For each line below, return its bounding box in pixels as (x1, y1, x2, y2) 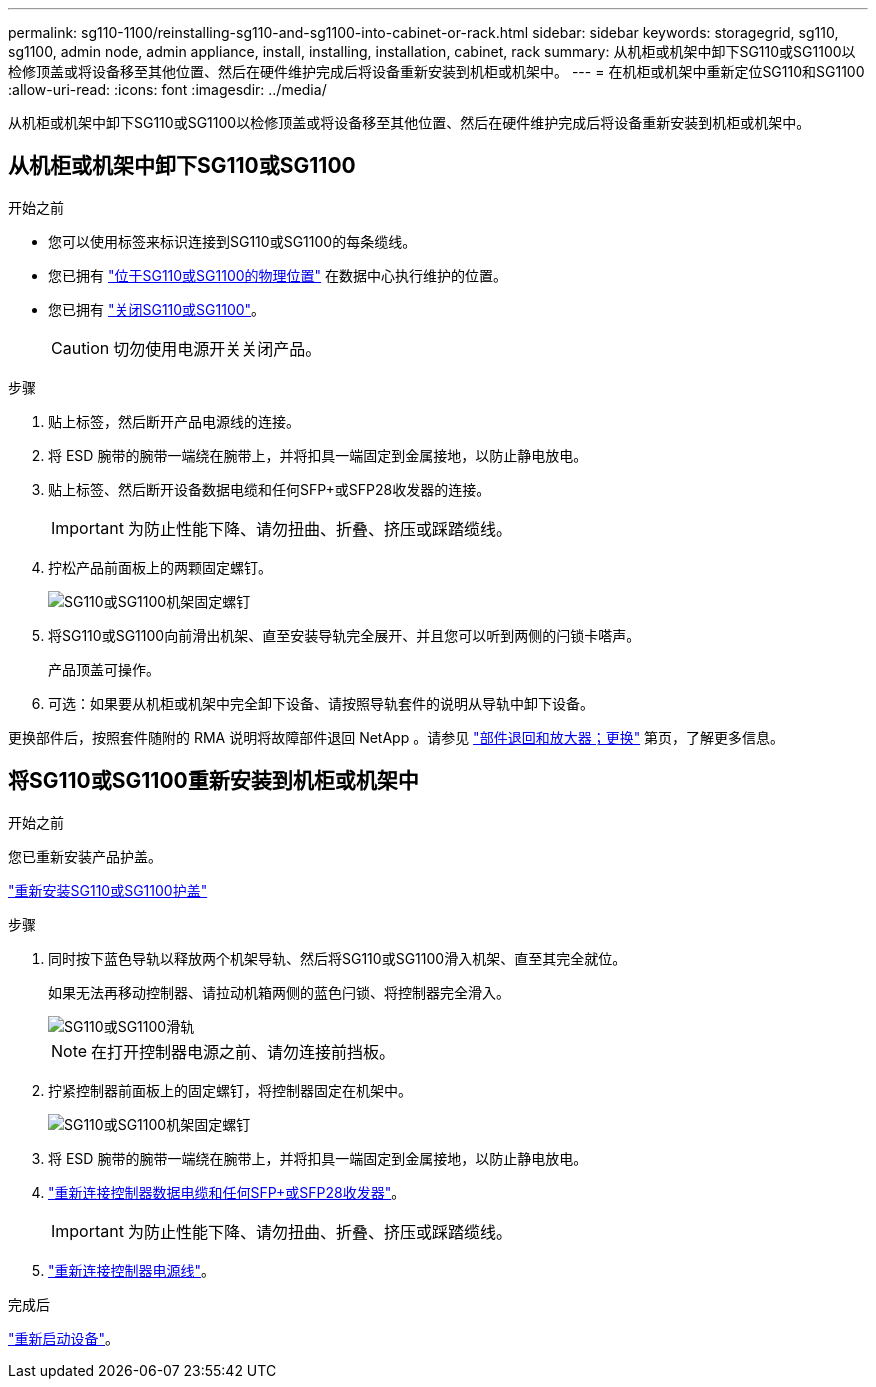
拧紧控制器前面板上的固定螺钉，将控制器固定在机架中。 (48, 1081, 412, 1099)
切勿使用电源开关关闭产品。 (113, 338, 322, 359)
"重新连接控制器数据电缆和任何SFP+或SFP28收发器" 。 (48, 1183, 406, 1201)
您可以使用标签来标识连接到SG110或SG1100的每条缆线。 (48, 232, 417, 250)
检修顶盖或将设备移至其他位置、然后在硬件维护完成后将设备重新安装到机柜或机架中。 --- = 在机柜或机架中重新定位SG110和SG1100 (8, 63, 865, 80)
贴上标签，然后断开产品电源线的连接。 (48, 412, 300, 430)
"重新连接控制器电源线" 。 (48, 1261, 216, 1279)
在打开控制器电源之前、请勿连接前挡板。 (91, 1041, 396, 1062)
